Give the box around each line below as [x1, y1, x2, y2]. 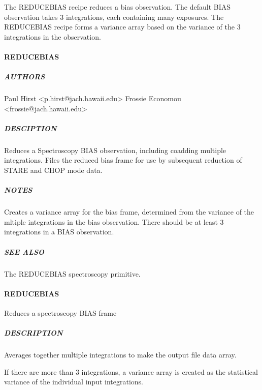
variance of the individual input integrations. [4, 376, 143, 387]
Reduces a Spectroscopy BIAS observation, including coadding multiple [4, 144, 226, 155]
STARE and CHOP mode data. [4, 165, 103, 175]
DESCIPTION [4, 123, 57, 133]
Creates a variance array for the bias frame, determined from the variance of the [4, 206, 254, 217]
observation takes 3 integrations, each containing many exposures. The [4, 11, 224, 22]
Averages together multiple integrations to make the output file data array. [4, 349, 237, 360]
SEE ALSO [4, 246, 45, 257]
